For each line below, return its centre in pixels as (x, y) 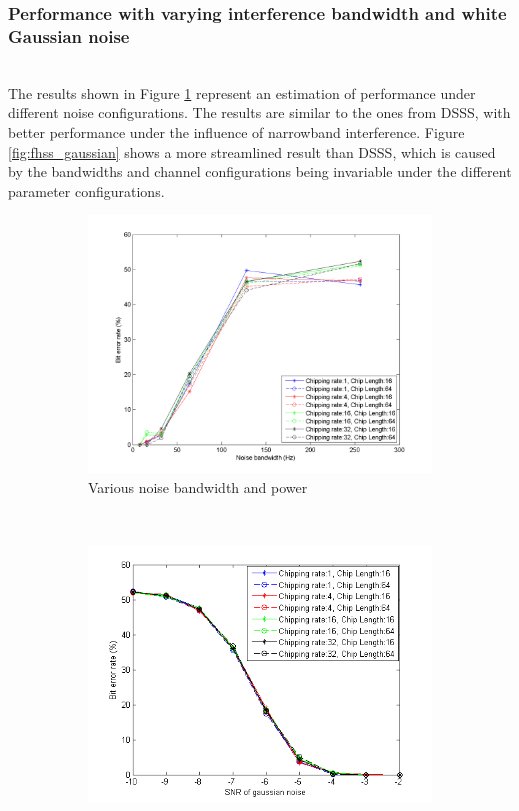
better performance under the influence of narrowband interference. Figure (236, 131)
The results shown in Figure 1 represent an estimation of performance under (242, 92)
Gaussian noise (69, 35)
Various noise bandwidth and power (198, 486)
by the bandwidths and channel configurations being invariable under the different (260, 171)
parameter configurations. (86, 190)
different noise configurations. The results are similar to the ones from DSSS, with (259, 112)
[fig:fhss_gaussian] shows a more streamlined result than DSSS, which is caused (252, 151)
